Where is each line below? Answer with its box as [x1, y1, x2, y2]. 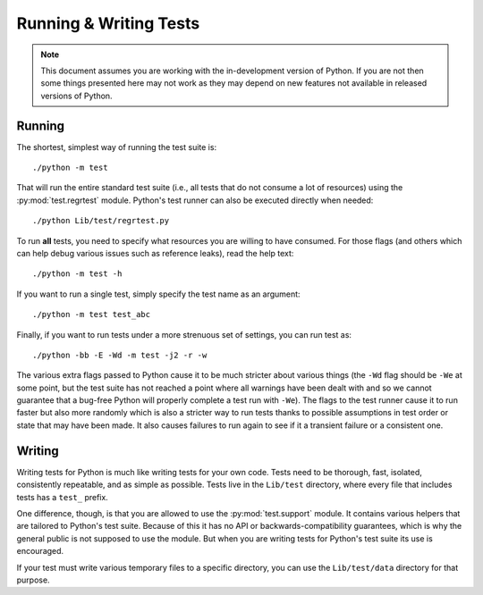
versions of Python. [40, 90, 113, 101]
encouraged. [16, 546, 64, 557]
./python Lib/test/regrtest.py [32, 215, 170, 226]
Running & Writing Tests [16, 13, 200, 33]
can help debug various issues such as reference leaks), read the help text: [16, 247, 294, 258]
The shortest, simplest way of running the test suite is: [16, 141, 217, 152]
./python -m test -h [32, 269, 123, 279]
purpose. [16, 574, 50, 585]
